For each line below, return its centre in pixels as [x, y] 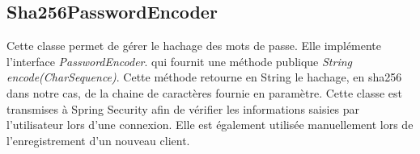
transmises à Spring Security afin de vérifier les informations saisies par [183, 108]
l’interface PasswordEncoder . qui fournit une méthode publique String [179, 61]
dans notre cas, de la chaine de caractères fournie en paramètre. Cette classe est [205, 92]
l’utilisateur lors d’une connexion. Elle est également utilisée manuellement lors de [210, 125]
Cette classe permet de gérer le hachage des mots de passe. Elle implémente [194, 46]
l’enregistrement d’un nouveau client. [98, 140]
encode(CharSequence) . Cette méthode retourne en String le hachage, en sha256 [204, 77]
